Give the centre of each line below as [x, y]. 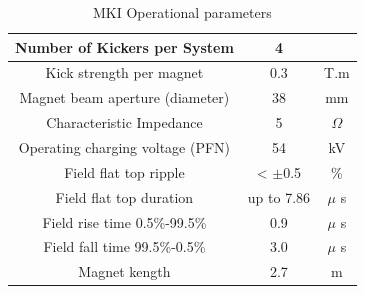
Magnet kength [124, 271]
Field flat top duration [124, 196]
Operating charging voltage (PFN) [124, 146]
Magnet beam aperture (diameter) [124, 97]
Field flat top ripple [124, 171]
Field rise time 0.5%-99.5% [124, 221]
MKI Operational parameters [182, 12]
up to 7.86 [279, 196]
